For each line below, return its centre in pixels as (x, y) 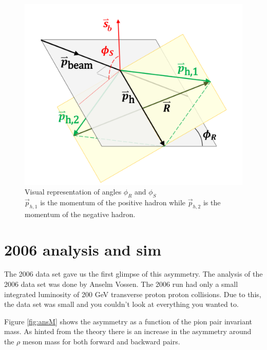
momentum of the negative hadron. (80, 214)
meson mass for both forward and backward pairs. (101, 341)
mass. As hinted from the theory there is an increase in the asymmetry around (128, 331)
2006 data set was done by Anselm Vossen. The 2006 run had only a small (121, 284)
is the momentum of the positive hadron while (113, 202)
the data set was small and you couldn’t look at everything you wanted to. (121, 304)
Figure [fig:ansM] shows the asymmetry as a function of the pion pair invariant (128, 321)
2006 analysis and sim (83, 249)
